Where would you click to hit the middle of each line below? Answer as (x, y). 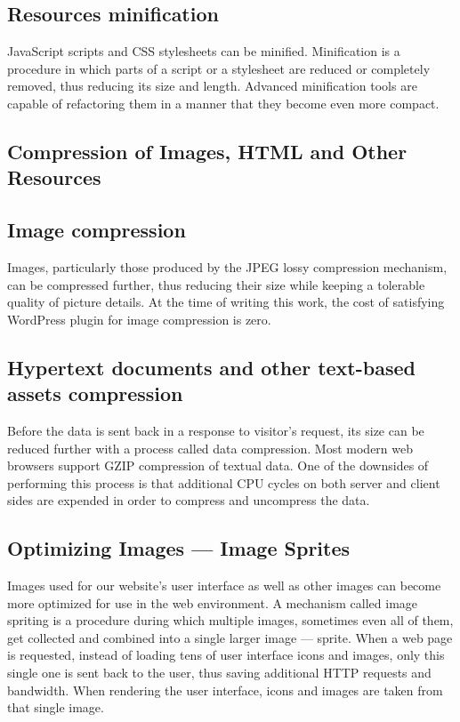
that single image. (56, 707)
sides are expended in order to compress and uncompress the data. (189, 500)
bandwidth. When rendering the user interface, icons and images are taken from (225, 690)
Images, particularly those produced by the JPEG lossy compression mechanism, (227, 266)
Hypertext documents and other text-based (211, 367)
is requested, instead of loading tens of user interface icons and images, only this (226, 655)
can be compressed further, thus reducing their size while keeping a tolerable (216, 284)
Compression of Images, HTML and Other (207, 151)
